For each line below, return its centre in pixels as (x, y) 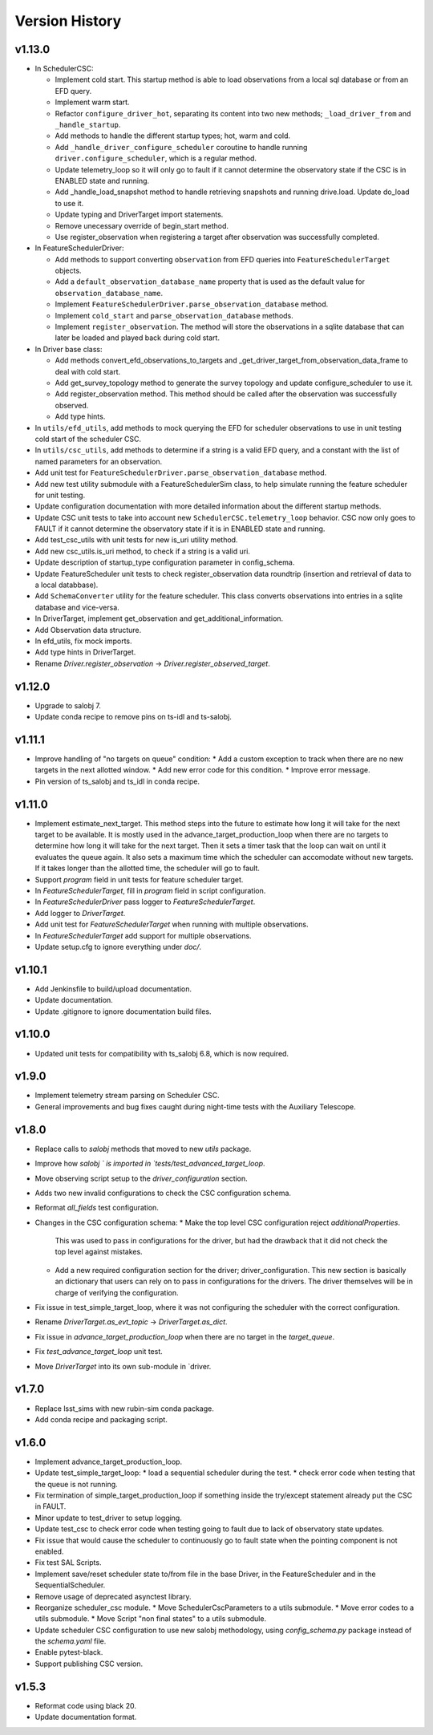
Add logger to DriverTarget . (80, 913)
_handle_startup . (88, 125)
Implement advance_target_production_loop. (109, 1461)
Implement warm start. (92, 102)
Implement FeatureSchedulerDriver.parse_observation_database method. (192, 304)
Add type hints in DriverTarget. (85, 652)
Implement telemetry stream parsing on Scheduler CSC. (127, 1096)
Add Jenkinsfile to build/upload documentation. (113, 989)
